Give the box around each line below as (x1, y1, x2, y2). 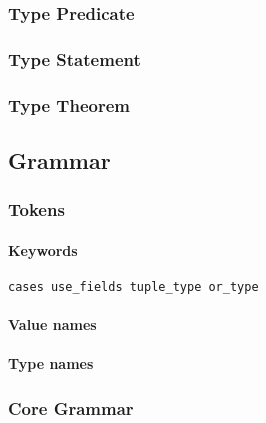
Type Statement (8, 46, 141, 71)
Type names (8, 353, 94, 374)
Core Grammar (8, 395, 134, 420)
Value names (8, 314, 97, 335)
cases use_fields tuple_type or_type (8, 279, 259, 294)
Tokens (8, 197, 65, 222)
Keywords (8, 239, 78, 260)
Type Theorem (8, 92, 130, 117)
